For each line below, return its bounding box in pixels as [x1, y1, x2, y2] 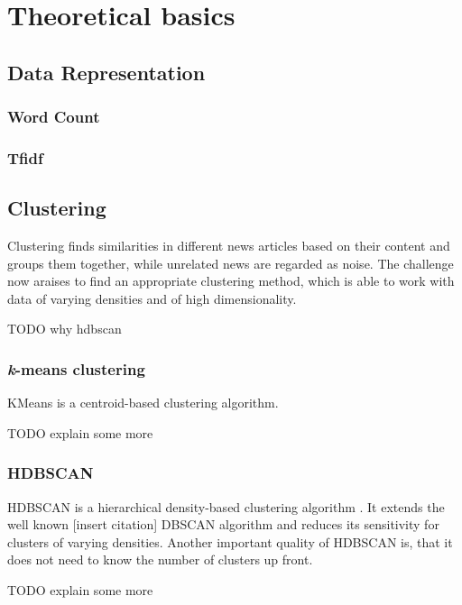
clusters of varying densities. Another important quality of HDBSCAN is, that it [7, 532, 453, 551]
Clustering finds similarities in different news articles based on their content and [7, 236, 450, 255]
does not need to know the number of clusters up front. [7, 550, 313, 569]
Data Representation [7, 58, 206, 86]
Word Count [7, 105, 100, 128]
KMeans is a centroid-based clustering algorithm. [7, 393, 279, 412]
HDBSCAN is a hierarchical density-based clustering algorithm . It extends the [7, 497, 445, 516]
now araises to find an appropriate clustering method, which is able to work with [7, 271, 455, 290]
